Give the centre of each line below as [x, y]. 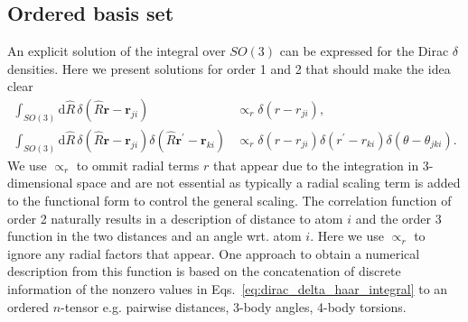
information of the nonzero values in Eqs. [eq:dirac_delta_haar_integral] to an [228, 288]
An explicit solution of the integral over [117, 51]
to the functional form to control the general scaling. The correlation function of [229, 200]
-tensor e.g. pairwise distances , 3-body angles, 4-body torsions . [234, 306]
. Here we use [347, 236]
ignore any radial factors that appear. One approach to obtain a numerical [214, 253]
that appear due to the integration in [316, 165]
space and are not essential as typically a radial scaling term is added [269, 183]
